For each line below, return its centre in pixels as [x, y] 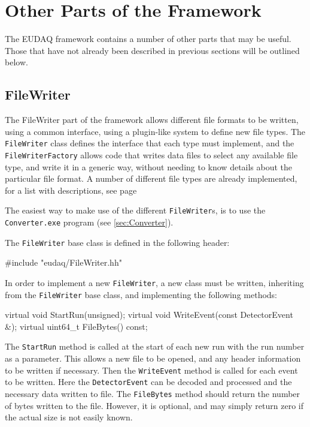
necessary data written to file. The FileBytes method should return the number [153, 394]
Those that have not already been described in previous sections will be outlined [152, 50]
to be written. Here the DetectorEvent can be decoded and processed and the [148, 382]
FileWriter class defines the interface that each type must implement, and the [150, 143]
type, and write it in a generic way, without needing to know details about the [149, 166]
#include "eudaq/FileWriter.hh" [63, 262]
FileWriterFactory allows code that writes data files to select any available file [151, 154]
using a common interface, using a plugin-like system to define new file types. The [155, 131]
